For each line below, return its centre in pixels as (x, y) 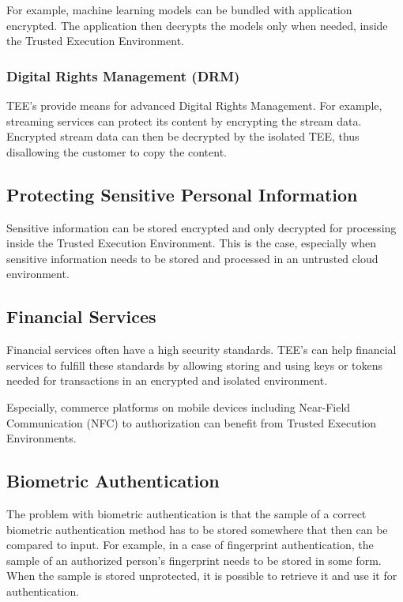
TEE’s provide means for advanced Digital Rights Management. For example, (194, 105)
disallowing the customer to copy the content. (117, 151)
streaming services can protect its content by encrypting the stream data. (184, 120)
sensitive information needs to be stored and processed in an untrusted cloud (192, 258)
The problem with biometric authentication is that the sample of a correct (186, 513)
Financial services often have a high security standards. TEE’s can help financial (201, 350)
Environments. (41, 438)
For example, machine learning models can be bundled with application (179, 9)
